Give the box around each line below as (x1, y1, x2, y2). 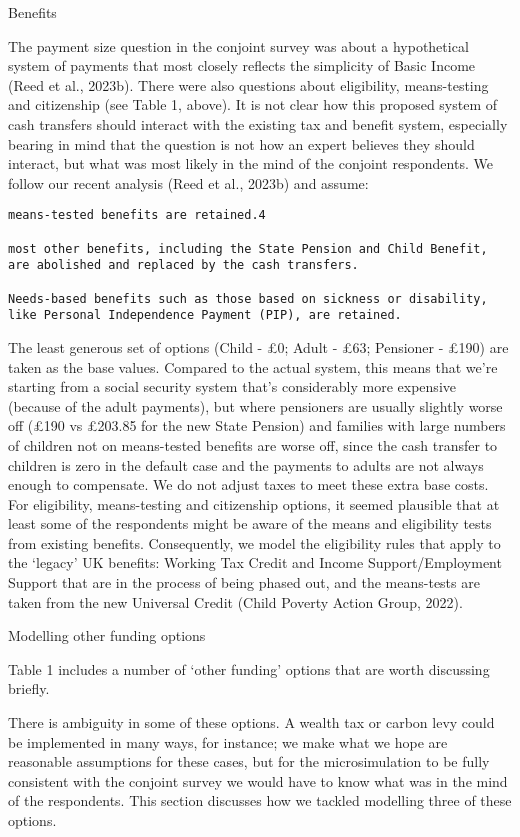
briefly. (8, 678, 50, 699)
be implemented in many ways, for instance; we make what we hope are (8, 731, 448, 752)
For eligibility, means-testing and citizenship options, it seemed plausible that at (8, 493, 500, 514)
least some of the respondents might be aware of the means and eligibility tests (8, 513, 492, 534)
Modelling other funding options (8, 625, 206, 646)
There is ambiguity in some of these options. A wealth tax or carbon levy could (8, 712, 495, 733)
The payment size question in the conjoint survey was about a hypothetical (8, 35, 469, 56)
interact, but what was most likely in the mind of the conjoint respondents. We (8, 153, 493, 174)
